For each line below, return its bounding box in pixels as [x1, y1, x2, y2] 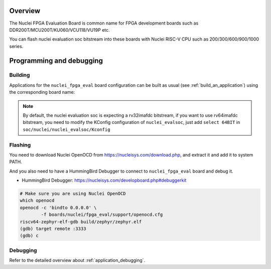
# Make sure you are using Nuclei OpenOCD [20, 191, 126, 197]
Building [9, 72, 30, 79]
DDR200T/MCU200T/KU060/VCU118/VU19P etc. [9, 27, 110, 33]
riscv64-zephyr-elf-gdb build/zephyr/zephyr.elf [20, 219, 142, 224]
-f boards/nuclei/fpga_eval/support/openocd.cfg [41, 212, 163, 218]
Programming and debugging [9, 56, 103, 65]
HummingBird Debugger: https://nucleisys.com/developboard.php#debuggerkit [22, 177, 187, 183]
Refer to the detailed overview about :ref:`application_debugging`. [9, 257, 146, 263]
